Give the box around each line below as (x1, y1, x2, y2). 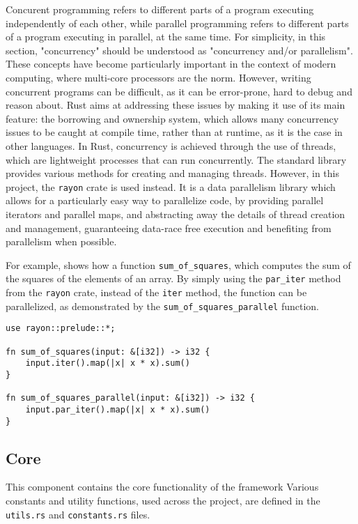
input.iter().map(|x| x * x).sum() (25, 358, 190, 369)
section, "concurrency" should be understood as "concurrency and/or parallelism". (6, 43, 353, 57)
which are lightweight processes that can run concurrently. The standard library (6, 152, 347, 167)
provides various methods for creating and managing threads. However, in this (6, 166, 339, 180)
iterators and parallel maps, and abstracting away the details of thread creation (6, 206, 345, 221)
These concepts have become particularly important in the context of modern (6, 56, 336, 71)
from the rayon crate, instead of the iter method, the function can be (6, 285, 307, 300)
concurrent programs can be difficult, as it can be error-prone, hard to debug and (6, 84, 352, 98)
